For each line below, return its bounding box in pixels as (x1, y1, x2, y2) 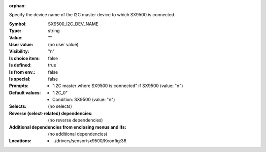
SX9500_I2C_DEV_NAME (48, 21, 99, 27)
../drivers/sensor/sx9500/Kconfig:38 (52, 138, 127, 144)
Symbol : (9, 21, 27, 27)
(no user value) (48, 41, 79, 47)
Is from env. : (9, 69, 35, 75)
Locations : (9, 138, 32, 144)
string (48, 28, 60, 34)
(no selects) (48, 103, 72, 109)
